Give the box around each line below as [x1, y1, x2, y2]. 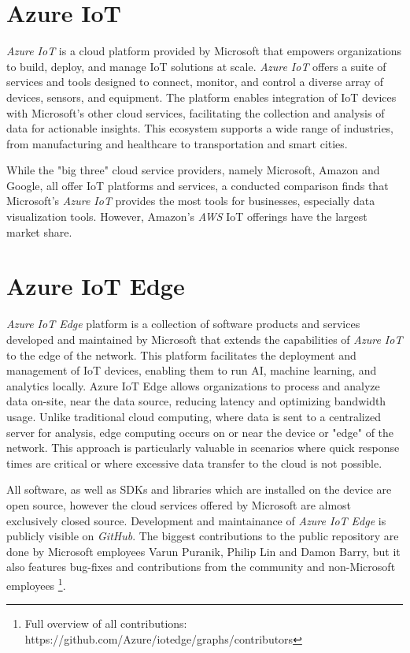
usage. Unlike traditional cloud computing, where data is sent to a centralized [6, 408, 381, 424]
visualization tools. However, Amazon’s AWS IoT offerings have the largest [6, 208, 368, 225]
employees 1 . [6, 574, 66, 593]
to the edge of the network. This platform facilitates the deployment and [6, 346, 356, 363]
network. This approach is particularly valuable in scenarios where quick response [6, 439, 400, 456]
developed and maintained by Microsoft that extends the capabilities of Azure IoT [6, 330, 403, 347]
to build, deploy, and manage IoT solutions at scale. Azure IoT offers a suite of [6, 58, 386, 74]
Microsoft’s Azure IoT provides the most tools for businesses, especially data [6, 192, 375, 209]
